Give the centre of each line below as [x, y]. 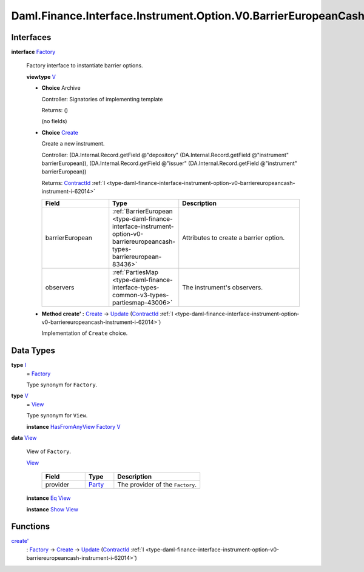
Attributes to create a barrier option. [234, 238]
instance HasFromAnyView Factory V [73, 426]
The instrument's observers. [223, 287]
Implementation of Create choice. [85, 333]
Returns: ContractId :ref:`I [73, 183]
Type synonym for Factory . [62, 385]
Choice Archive [61, 88]
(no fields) [54, 121]
